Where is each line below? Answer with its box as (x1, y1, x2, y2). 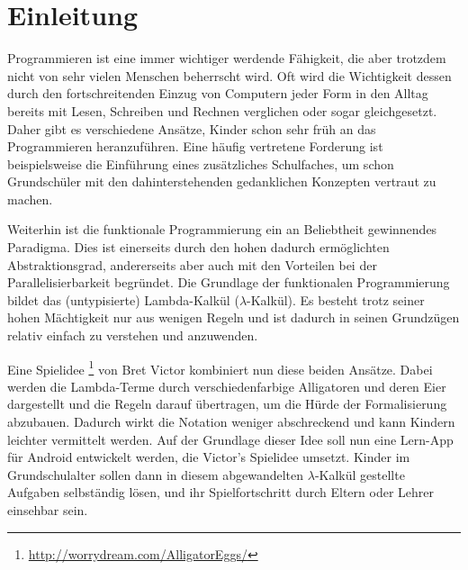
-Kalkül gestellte (314, 465, 405, 484)
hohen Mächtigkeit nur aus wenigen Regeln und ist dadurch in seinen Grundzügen (7, 308, 460, 327)
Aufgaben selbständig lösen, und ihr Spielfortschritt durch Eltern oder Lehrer (7, 483, 434, 502)
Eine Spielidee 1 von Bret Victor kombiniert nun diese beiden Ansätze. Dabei (7, 357, 433, 378)
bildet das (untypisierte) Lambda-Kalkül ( (7, 290, 239, 309)
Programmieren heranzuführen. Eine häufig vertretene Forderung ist (7, 137, 383, 156)
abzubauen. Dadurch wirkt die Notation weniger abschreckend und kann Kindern (7, 412, 455, 431)
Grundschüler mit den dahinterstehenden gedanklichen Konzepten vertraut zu (7, 172, 436, 191)
